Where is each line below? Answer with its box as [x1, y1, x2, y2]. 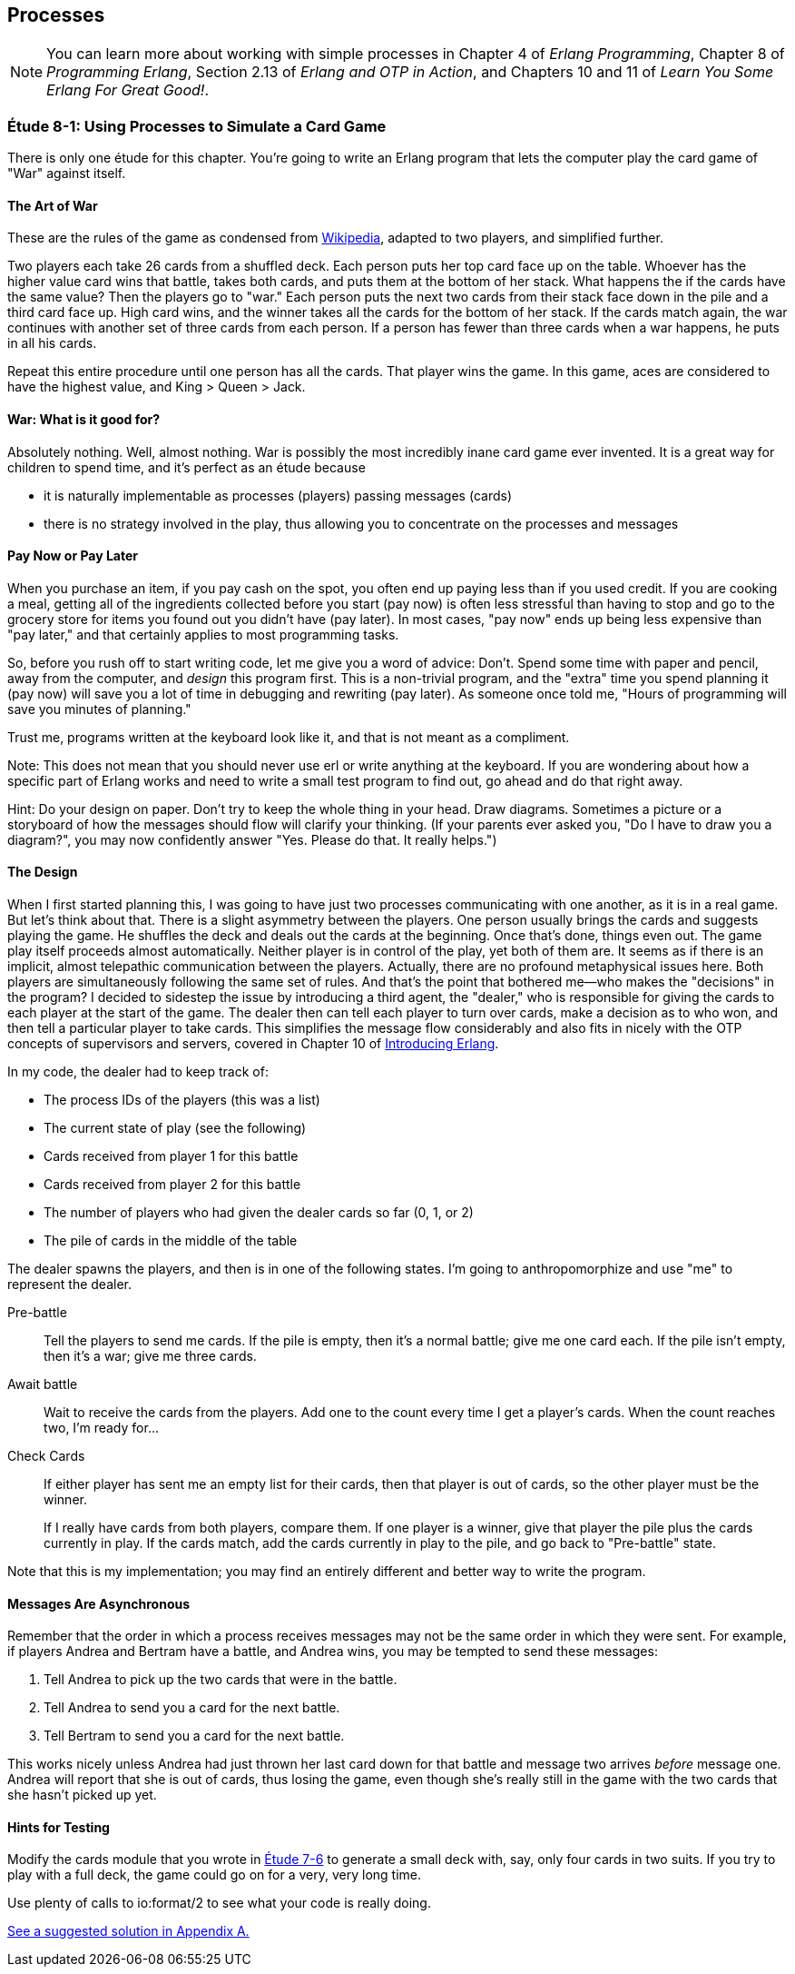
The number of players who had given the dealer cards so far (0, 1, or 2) [44, 1205, 474, 1221]
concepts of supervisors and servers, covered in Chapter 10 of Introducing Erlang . [7, 1036, 499, 1052]
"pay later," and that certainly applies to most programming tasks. [7, 626, 399, 642]
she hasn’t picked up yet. [7, 1787, 157, 1803]
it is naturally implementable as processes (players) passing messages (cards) [44, 487, 512, 503]
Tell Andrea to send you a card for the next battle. [44, 1700, 340, 1716]
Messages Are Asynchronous [7, 1595, 191, 1612]
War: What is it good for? [7, 412, 161, 427]
